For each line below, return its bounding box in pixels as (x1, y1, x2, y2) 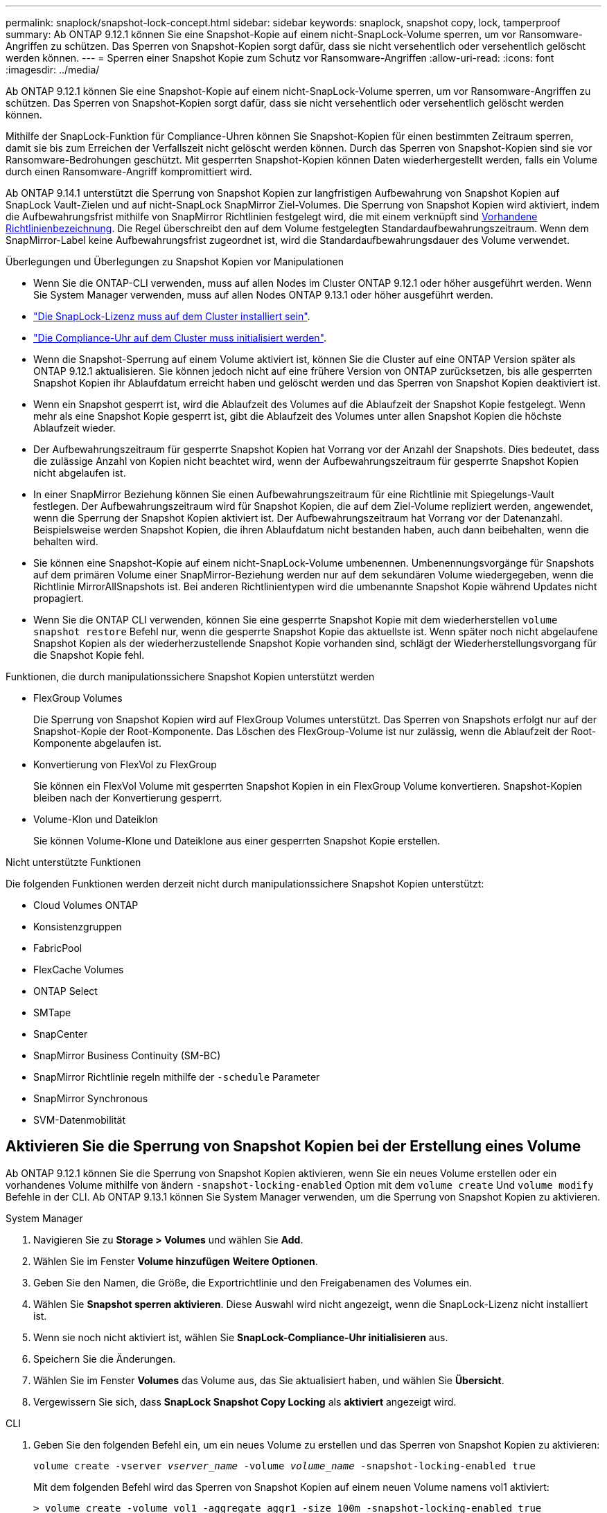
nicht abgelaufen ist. (33, 467, 126, 479)
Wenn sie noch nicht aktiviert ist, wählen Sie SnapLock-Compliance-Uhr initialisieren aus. (33, 1331, 448, 1343)
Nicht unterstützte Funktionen (6, 856, 141, 868)
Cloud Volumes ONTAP (33, 899, 139, 911)
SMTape (33, 1007, 71, 1018)
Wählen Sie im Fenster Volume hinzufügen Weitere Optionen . (33, 1255, 318, 1267)
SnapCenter (33, 1028, 88, 1040)
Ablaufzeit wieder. (33, 422, 116, 434)
